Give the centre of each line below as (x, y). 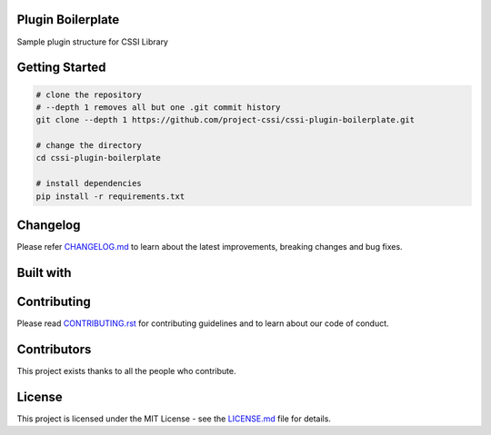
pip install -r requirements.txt (110, 196)
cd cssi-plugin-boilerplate (98, 158)
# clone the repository (89, 94)
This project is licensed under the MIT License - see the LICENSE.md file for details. (174, 419)
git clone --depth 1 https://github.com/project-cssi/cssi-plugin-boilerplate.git (225, 120)
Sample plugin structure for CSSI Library (92, 42)
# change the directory (89, 146)
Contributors (54, 349)
